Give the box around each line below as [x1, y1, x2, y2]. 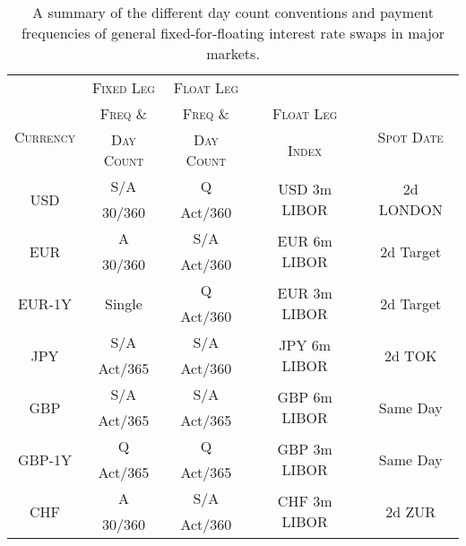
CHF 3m [277, 490, 332, 511]
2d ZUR [385, 500, 436, 522]
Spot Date [377, 126, 444, 147]
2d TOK [384, 344, 437, 366]
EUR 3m [277, 282, 332, 303]
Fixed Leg [91, 77, 155, 98]
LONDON [378, 199, 443, 220]
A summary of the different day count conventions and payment [32, 2, 434, 22]
